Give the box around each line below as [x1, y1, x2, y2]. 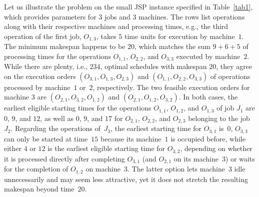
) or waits [225, 153, 255, 163]
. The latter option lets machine [127, 163, 225, 174]
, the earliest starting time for [110, 123, 202, 133]
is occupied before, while [170, 133, 245, 143]
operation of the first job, [4, 30, 81, 41]
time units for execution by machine [124, 30, 235, 41]
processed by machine [4, 81, 70, 92]
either [4, 143, 22, 153]
